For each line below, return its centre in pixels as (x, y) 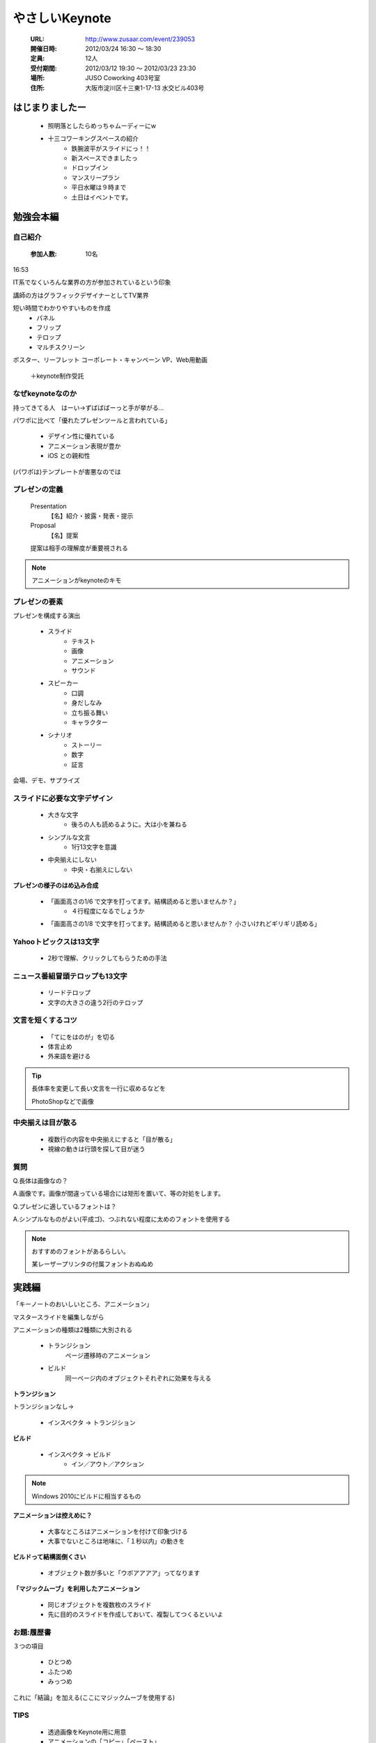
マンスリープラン (95, 177)
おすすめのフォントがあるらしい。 (80, 1251)
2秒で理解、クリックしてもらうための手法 (107, 958)
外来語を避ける (69, 1056)
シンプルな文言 (69, 837)
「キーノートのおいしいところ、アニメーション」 (83, 1304)
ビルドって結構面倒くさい (49, 1557)
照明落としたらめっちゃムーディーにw (102, 125)
